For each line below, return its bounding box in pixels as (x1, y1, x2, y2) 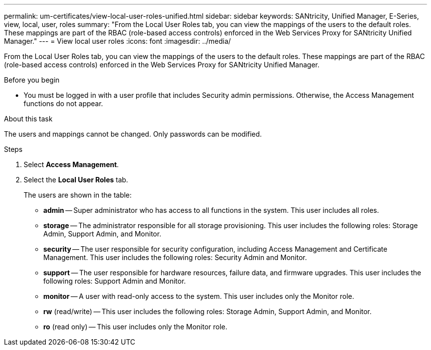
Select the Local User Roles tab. (24, 175, 128, 184)
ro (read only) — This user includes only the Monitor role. (43, 322, 228, 331)
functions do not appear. (24, 99, 103, 108)
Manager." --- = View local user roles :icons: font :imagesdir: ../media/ (4, 37, 231, 45)
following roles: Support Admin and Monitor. (43, 277, 186, 285)
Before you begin (4, 76, 60, 84)
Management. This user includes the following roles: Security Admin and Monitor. (43, 253, 307, 262)
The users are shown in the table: (24, 191, 132, 199)
